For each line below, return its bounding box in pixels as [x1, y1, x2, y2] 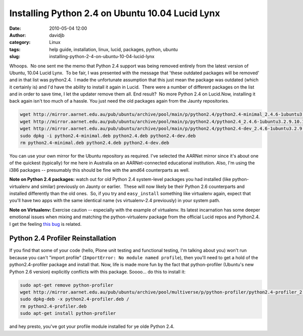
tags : [9, 46, 21, 53]
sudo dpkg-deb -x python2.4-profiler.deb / [20, 296, 130, 302]
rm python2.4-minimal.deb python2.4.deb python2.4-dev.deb [20, 140, 169, 146]
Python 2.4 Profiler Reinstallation [9, 234, 116, 243]
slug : [9, 54, 20, 60]
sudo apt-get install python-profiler [20, 311, 116, 316]
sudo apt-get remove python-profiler [20, 282, 114, 288]
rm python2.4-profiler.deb [20, 303, 87, 309]
